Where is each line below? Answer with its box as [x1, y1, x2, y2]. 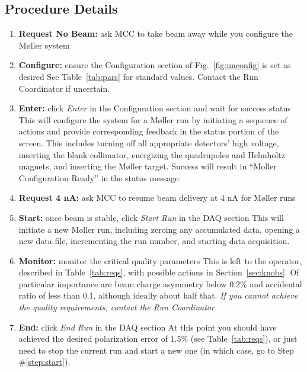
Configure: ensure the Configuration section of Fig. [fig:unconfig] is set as [18, 59, 291, 71]
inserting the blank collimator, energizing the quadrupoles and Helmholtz [18, 148, 285, 161]
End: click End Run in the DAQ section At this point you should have [18, 320, 277, 333]
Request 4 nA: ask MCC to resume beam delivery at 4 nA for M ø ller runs [18, 191, 296, 204]
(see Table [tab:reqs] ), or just [190, 332, 298, 345]
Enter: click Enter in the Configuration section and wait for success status [18, 102, 291, 114]
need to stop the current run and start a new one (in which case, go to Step [18, 344, 294, 356]
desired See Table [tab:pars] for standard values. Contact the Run [18, 70, 258, 82]
